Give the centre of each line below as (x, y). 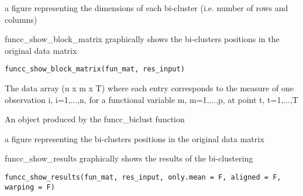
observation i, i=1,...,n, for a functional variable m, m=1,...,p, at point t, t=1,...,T (151, 99)
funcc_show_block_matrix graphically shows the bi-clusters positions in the (142, 39)
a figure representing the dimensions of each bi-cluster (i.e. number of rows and (147, 8)
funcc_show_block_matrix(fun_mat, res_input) (95, 69)
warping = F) (30, 187)
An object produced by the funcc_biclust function (95, 119)
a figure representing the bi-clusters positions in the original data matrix (135, 138)
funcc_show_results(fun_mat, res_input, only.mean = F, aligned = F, (143, 177)
